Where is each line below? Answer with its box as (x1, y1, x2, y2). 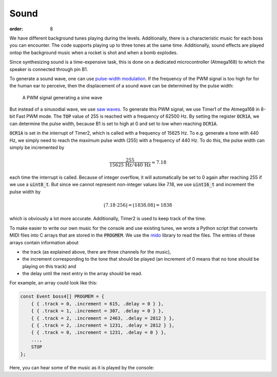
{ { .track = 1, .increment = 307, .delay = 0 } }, (31, 308, 164, 314)
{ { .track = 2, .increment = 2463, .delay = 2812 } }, (31, 315, 175, 321)
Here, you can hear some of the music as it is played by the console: (9, 364, 154, 370)
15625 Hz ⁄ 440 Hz (109, 162, 151, 168)
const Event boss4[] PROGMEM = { (20, 294, 105, 299)
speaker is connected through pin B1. (9, 66, 88, 72)
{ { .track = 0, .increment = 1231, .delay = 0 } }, (31, 330, 167, 335)
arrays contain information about (9, 239, 79, 245)
